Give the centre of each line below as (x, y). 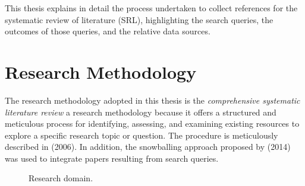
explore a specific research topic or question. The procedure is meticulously (142, 135)
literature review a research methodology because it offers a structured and (141, 112)
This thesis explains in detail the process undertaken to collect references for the (151, 8)
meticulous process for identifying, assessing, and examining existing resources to (152, 124)
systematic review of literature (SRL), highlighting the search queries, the (139, 19)
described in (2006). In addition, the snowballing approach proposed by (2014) (148, 147)
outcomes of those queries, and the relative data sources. (108, 31)
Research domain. (61, 178)
